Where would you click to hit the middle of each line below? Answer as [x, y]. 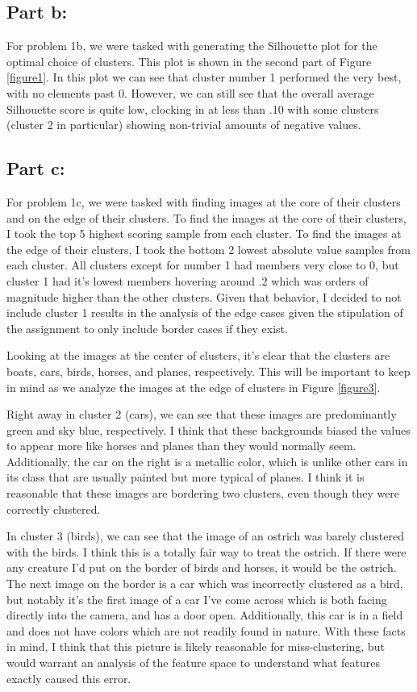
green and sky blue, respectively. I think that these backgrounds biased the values [208, 429]
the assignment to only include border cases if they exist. [147, 328]
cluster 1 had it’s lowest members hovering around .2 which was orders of [188, 280]
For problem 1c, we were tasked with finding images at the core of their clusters [204, 201]
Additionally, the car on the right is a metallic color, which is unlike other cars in [207, 461]
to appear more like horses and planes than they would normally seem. [181, 446]
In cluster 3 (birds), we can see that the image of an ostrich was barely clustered [205, 536]
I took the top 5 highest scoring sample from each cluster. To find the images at [204, 233]
